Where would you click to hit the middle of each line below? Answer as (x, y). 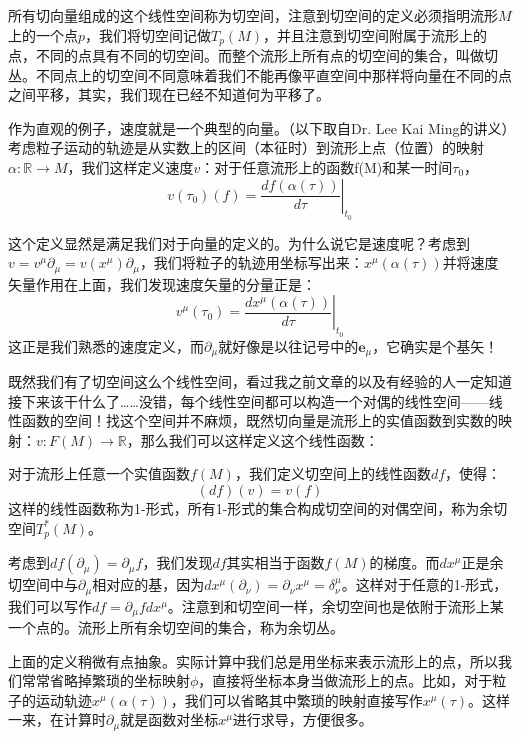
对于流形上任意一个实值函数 (99, 473)
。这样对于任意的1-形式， (424, 584)
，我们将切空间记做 (148, 34)
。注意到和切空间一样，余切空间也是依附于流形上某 (335, 605)
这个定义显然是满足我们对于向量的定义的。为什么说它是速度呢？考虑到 (239, 242)
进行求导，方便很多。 (302, 719)
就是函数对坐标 (169, 719)
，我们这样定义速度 (130, 167)
